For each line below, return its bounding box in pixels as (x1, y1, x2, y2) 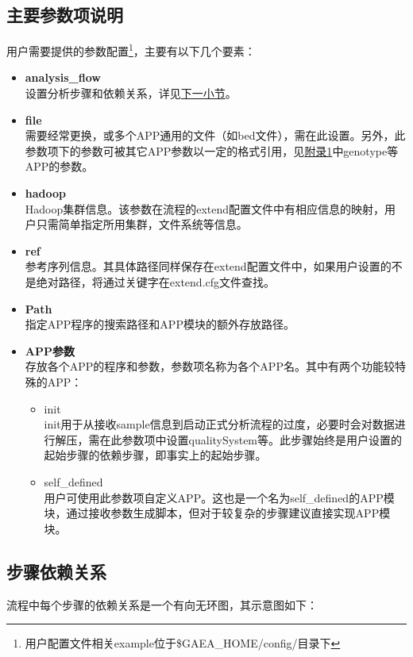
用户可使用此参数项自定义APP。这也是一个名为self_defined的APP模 (44, 489, 395, 505)
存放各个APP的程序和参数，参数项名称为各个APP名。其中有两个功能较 (25, 358, 395, 375)
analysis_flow (25, 69, 101, 86)
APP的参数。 (25, 158, 94, 175)
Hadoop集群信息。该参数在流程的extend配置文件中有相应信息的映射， (25, 200, 385, 217)
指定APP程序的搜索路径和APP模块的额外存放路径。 (25, 316, 295, 332)
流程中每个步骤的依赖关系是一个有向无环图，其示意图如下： (6, 596, 318, 613)
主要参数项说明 (6, 2, 123, 27)
